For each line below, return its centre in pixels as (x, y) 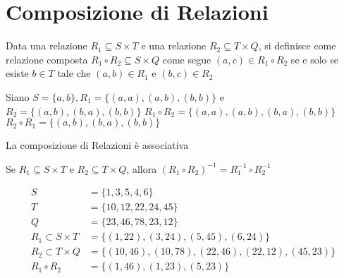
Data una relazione (47, 46)
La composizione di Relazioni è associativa (97, 145)
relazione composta (47, 59)
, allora (142, 168)
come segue (187, 59)
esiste (17, 73)
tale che (74, 73)
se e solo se (314, 59)
